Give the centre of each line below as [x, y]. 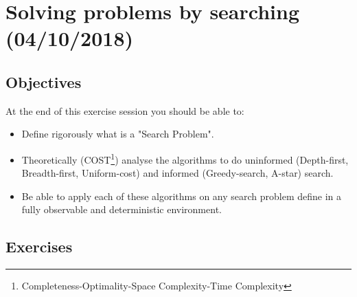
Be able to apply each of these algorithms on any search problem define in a [182, 196]
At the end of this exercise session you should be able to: [125, 110]
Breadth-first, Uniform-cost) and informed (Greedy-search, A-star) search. [177, 173]
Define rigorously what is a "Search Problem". [118, 134]
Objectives [44, 81]
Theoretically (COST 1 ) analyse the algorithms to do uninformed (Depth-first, [185, 158]
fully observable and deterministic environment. [122, 209]
